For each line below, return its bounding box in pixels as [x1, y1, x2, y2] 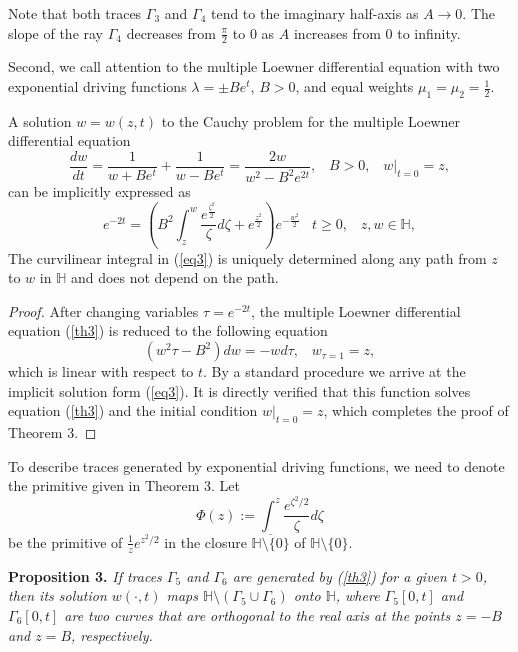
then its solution [8, 585, 107, 606]
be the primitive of [8, 531, 123, 552]
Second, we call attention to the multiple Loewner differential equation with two [8, 56, 500, 77]
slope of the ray [8, 22, 104, 43]
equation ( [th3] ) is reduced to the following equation [8, 320, 328, 341]
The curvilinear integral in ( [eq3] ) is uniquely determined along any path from [8, 247, 487, 268]
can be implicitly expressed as [8, 181, 191, 202]
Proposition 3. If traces [8, 565, 162, 586]
